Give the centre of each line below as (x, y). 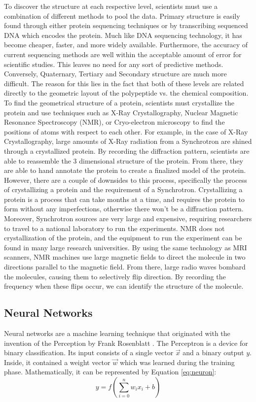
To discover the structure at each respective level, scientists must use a (111, 6)
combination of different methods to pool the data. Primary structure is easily (122, 16)
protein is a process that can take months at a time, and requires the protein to (124, 199)
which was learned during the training (177, 362)
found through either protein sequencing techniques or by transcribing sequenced (126, 25)
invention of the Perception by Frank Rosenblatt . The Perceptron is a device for (126, 343)
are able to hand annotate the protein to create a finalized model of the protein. (125, 170)
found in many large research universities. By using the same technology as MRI (126, 247)
